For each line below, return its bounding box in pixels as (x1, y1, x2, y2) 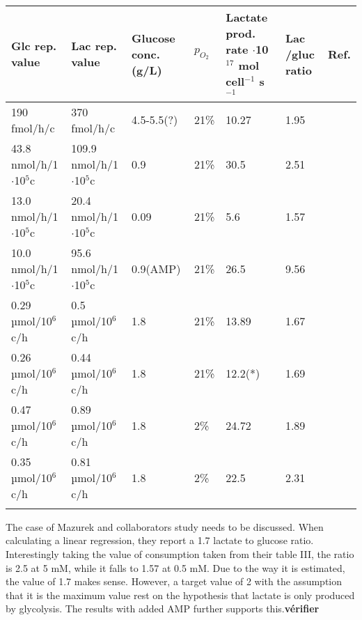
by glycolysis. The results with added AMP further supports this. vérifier (6, 601, 320, 616)
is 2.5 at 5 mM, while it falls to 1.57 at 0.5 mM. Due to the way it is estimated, (6, 560, 345, 575)
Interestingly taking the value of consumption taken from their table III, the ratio (6, 546, 354, 561)
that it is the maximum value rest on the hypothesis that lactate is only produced (6, 587, 355, 602)
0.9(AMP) (131, 260, 181, 277)
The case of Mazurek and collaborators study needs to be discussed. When (6, 519, 324, 534)
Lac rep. (71, 38, 117, 54)
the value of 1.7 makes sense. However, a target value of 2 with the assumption (6, 574, 342, 589)
